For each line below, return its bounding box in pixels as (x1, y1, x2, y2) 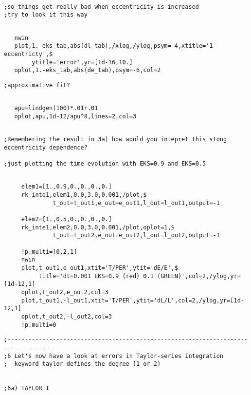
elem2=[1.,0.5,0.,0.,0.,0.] (21, 216, 112, 223)
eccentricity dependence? (4, 144, 88, 151)
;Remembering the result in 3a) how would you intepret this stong (4, 136, 227, 143)
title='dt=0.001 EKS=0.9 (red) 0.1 (38, 272, 154, 280)
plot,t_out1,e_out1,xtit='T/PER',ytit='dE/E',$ (21, 264, 178, 272)
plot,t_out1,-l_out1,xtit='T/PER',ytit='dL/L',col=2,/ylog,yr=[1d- (21, 297, 244, 304)
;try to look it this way (4, 11, 88, 19)
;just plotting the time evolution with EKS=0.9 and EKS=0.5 (4, 160, 206, 168)
